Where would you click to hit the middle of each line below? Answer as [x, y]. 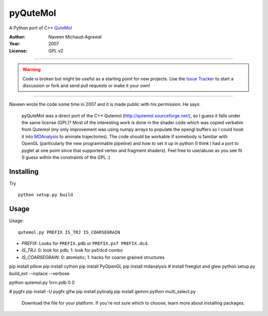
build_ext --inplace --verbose [39, 273]
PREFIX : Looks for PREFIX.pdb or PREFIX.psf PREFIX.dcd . [85, 243]
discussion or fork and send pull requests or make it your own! [86, 85]
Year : [15, 44]
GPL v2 [56, 51]
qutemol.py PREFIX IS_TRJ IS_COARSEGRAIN [69, 232]
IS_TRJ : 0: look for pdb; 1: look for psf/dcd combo [72, 250]
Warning [32, 70]
